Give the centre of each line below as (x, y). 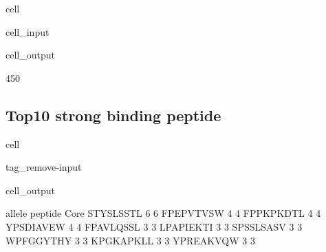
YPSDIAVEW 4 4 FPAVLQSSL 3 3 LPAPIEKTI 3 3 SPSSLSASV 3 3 (154, 226)
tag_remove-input (44, 167)
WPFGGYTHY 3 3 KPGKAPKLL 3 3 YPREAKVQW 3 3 (130, 240)
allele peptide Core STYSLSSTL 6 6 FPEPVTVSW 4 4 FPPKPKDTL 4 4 (163, 213)
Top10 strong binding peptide (113, 115)
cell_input (28, 31)
